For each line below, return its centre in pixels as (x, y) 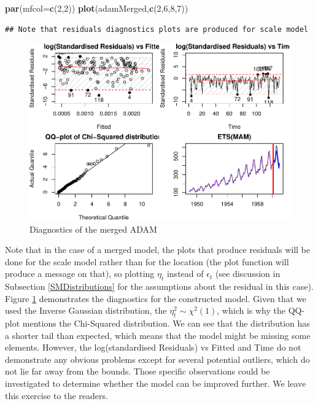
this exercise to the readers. (56, 395)
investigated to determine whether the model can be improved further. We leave (156, 383)
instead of (185, 274)
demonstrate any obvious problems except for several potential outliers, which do (157, 359)
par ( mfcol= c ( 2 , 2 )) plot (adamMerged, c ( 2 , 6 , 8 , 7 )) (97, 8)
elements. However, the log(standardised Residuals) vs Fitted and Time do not (153, 347)
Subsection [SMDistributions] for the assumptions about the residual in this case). (159, 286)
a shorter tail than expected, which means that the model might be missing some (158, 335)
